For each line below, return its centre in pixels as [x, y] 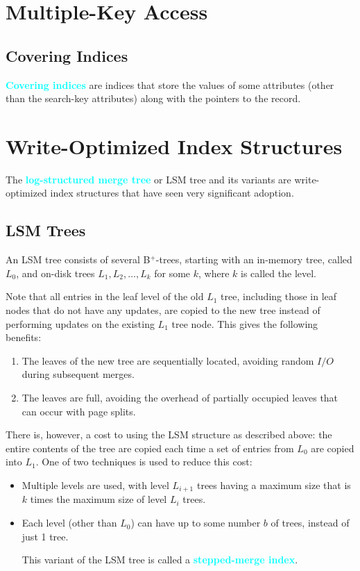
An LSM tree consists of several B [78, 259]
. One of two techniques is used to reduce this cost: [144, 462]
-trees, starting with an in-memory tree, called [254, 259]
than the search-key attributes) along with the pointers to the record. [153, 98]
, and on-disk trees [55, 273]
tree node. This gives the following [245, 323]
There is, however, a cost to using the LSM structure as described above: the [169, 435]
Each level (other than [69, 523]
